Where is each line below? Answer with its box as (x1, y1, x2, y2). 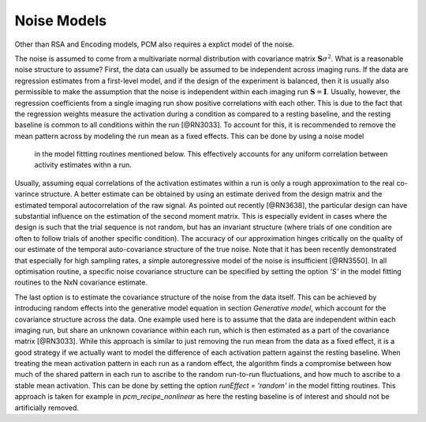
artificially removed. (14, 403, 79, 413)
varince (14, 190, 39, 199)
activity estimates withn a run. (34, 160, 132, 170)
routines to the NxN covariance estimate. (14, 277, 148, 288)
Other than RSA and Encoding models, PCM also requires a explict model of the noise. (14, 40, 295, 49)
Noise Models (14, 12, 106, 29)
